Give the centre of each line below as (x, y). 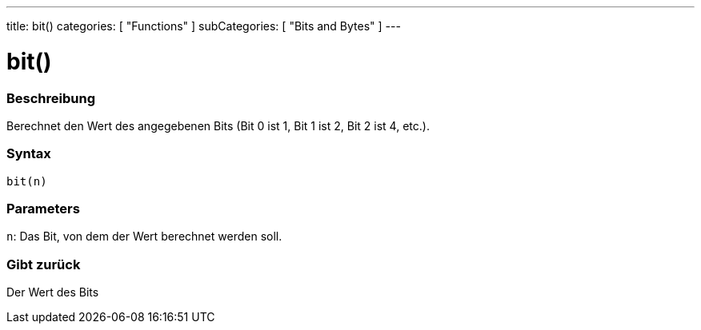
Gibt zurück (44, 264)
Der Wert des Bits (53, 292)
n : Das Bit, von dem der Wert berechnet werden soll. (144, 237)
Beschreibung (51, 98)
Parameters (43, 209)
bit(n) (27, 181)
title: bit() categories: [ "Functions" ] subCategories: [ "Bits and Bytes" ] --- (204, 26)
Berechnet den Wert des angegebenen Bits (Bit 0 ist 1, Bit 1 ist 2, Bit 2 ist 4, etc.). (218, 125)
